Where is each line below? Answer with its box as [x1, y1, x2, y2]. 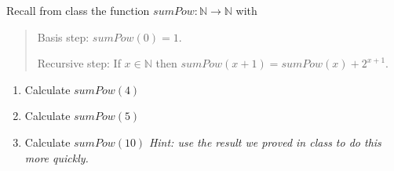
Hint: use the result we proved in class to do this [148, 133, 381, 150]
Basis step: [37, 28, 89, 45]
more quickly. [24, 149, 89, 166]
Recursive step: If [37, 55, 121, 71]
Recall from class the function [6, 2, 150, 18]
